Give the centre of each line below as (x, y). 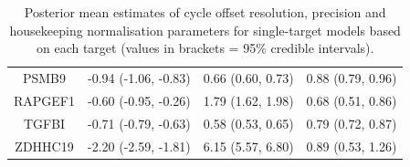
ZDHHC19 (44, 146)
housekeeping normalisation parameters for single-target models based (205, 30)
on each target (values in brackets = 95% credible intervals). (205, 48)
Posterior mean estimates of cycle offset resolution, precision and (205, 12)
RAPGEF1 (45, 100)
